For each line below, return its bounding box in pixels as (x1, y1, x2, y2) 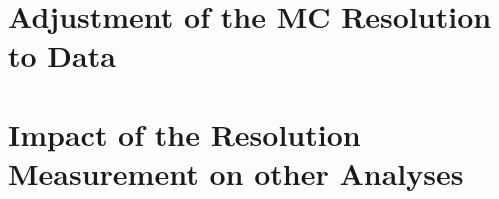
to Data (8, 35, 116, 76)
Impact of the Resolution (8, 113, 361, 154)
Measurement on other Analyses (8, 152, 464, 193)
